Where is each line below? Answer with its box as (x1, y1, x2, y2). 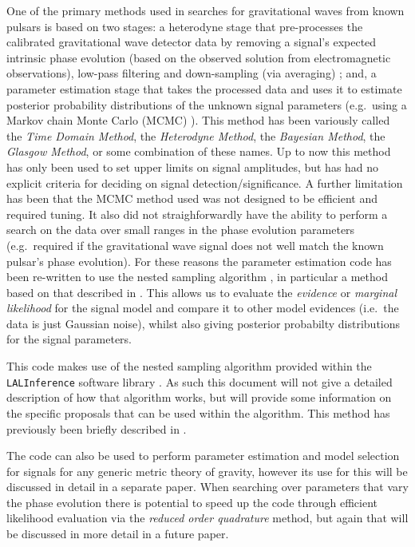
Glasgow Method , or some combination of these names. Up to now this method (6, 143, 391, 160)
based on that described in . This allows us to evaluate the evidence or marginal (6, 283, 397, 300)
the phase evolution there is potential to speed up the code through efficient (6, 493, 378, 510)
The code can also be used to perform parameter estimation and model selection (6, 447, 400, 464)
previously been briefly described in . (6, 420, 187, 437)
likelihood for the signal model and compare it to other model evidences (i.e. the (6, 299, 399, 316)
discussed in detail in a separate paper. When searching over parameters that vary (6, 478, 409, 495)
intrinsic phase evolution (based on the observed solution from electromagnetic (6, 49, 391, 65)
